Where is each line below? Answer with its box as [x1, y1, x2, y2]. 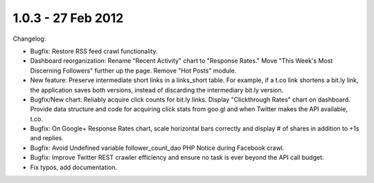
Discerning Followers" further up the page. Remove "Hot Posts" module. [30, 66, 237, 75]
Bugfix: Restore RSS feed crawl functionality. [30, 47, 159, 55]
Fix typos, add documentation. [30, 163, 118, 171]
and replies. [30, 134, 64, 142]
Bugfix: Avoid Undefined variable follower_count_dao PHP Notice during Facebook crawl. [30, 144, 285, 152]
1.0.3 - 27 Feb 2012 [12, 10, 124, 26]
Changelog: [12, 35, 46, 43]
